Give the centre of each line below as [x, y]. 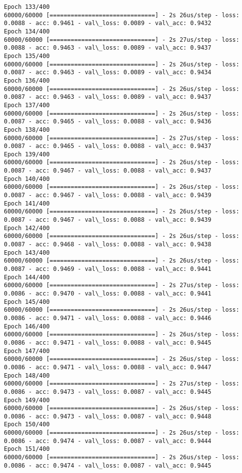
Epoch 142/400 [27, 228]
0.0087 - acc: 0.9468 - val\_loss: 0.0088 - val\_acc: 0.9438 [108, 245]
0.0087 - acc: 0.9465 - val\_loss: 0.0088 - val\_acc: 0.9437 [108, 146]
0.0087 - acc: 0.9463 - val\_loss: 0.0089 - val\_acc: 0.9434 [108, 73]
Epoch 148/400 [27, 375]
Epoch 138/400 [27, 130]
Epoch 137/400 [27, 105]
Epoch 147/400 [27, 351]
